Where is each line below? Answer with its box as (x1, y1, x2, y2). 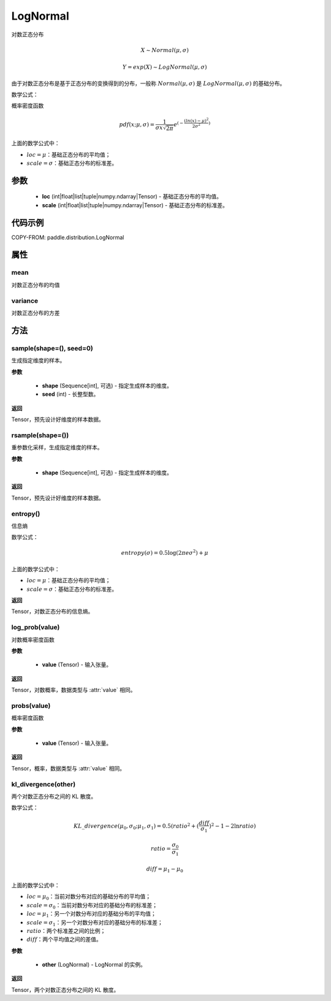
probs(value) (11, 701, 51, 710)
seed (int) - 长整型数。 (42, 390, 99, 398)
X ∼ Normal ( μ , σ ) (140, 47, 189, 53)
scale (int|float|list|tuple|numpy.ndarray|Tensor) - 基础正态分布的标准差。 (42, 201, 228, 208)
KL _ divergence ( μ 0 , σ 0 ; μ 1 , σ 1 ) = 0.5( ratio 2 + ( (74, 821, 199, 831)
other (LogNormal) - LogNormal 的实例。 (42, 961, 146, 969)
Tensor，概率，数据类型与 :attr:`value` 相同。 (11, 764, 126, 772)
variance (11, 296, 39, 305)
